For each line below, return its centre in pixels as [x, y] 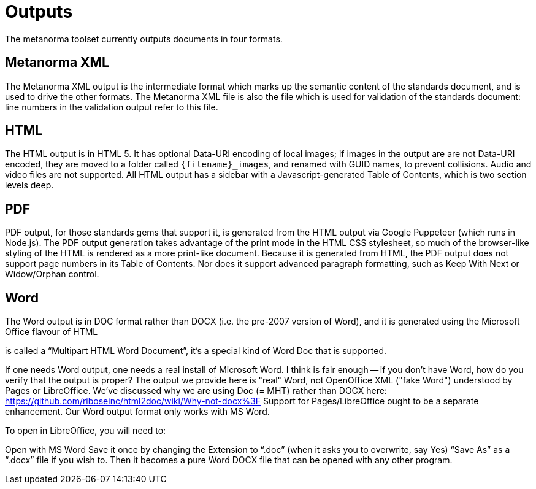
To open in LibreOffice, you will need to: [86, 431]
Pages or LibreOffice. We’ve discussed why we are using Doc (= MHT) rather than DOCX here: [196, 391]
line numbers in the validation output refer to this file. [112, 107]
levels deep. [29, 185]
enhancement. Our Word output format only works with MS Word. [137, 412]
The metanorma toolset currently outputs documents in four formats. [144, 39]
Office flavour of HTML [52, 332]
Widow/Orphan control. [52, 274]
